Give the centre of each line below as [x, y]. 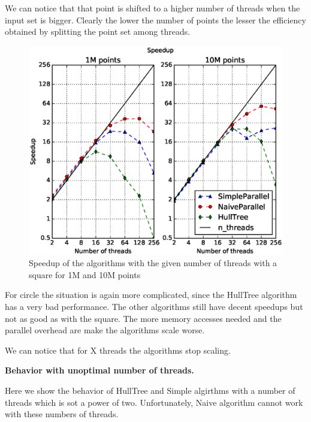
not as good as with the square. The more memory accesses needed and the [143, 318]
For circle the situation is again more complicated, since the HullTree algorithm [151, 295]
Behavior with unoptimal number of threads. [99, 370]
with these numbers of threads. [62, 414]
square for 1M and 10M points [85, 274]
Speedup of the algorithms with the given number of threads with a [153, 263]
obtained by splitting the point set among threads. [98, 31]
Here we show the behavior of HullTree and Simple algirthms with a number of [150, 390]
